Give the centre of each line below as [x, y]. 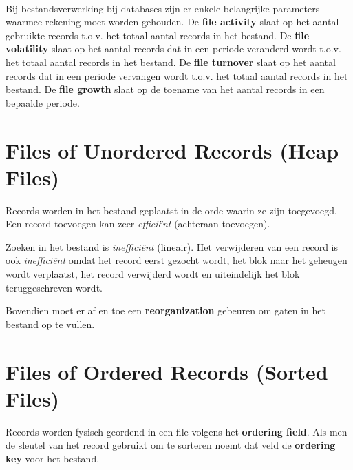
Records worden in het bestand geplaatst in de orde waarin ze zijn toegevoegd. [172, 210]
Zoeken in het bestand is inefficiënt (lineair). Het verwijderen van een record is [172, 246]
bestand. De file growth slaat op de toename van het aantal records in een [165, 89]
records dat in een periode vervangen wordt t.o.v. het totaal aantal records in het [177, 75]
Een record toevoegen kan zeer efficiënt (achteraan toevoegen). [138, 224]
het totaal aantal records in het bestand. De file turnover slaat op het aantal [171, 62]
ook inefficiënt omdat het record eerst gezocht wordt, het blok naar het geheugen [176, 260]
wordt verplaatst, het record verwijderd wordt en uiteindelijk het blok [153, 274]
